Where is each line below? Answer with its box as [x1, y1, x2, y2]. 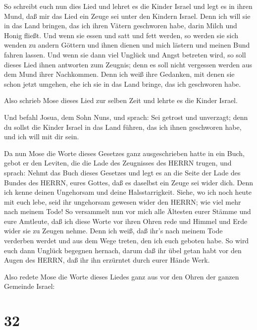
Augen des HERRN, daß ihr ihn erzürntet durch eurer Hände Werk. [4, 255, 210, 265]
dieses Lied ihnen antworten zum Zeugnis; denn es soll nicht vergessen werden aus [4, 59, 252, 69]
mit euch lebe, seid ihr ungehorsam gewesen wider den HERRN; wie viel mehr [4, 196, 241, 207]
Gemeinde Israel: [4, 281, 55, 291]
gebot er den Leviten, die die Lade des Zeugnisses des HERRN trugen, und [4, 158, 232, 168]
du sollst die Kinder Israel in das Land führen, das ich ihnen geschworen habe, [4, 121, 242, 132]
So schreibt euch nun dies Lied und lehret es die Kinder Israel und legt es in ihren [4, 1, 253, 11]
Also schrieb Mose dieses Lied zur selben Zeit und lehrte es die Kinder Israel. [4, 95, 238, 106]
